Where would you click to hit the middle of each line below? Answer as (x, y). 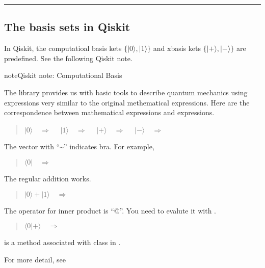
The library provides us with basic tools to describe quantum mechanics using (126, 92)
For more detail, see (35, 259)
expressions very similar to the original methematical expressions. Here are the (127, 102)
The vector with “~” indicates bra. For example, (79, 146)
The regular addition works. (48, 178)
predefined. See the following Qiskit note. (68, 58)
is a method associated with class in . (62, 242)
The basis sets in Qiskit (67, 27)
